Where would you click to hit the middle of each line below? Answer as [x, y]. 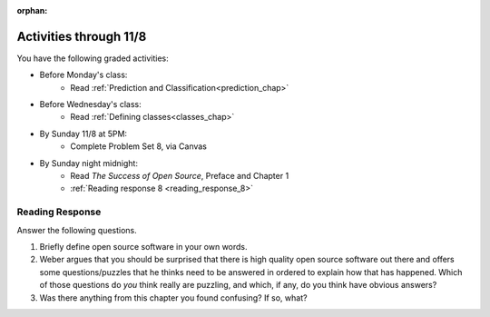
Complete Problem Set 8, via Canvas [139, 146]
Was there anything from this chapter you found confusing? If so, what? [173, 297]
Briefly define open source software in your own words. [144, 246]
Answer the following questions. [77, 230]
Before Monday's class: [83, 75]
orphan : [32, 10]
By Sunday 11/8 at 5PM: [83, 134]
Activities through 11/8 [82, 36]
